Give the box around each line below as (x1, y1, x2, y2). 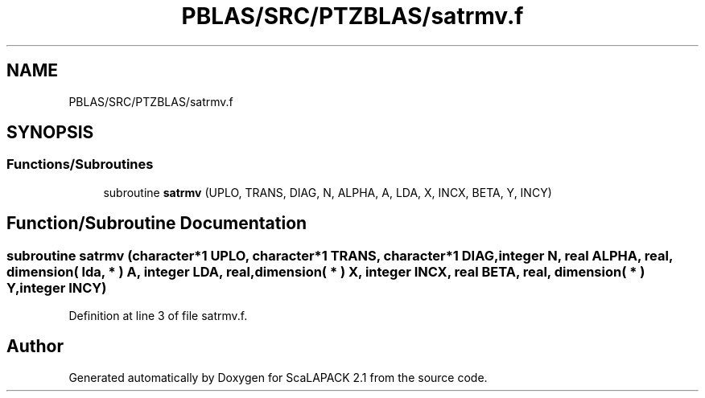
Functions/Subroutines (6, 156, 154, 173)
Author (6, 336, 64, 357)
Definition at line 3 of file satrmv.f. (68, 309, 248, 323)
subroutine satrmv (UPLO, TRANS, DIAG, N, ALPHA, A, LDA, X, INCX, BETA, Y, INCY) (103, 185, 552, 199)
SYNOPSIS (6, 122, 94, 143)
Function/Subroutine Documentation (6, 213, 307, 234)
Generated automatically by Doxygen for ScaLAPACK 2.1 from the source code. (68, 370, 488, 384)
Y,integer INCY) (6, 279, 107, 296)
